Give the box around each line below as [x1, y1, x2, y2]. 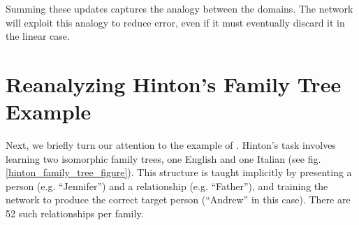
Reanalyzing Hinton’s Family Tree [6, 69, 342, 98]
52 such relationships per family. [6, 206, 144, 221]
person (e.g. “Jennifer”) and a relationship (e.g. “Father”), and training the [6, 178, 328, 193]
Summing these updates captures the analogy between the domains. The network [6, 1, 353, 15]
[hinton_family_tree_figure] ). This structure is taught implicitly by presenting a [6, 165, 352, 180]
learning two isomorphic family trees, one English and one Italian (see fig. [6, 151, 321, 166]
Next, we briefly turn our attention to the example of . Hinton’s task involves [6, 138, 336, 152]
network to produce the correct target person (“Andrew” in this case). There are [6, 192, 351, 207]
